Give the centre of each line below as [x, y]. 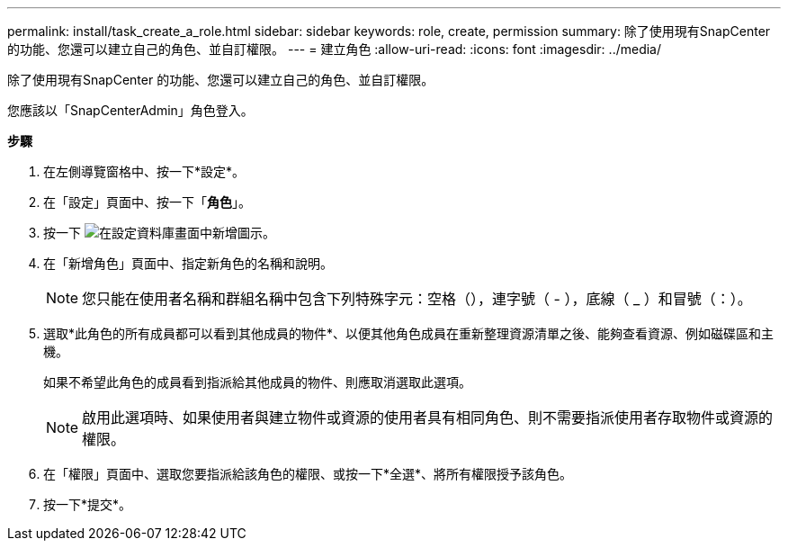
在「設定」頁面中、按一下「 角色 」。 [147, 202]
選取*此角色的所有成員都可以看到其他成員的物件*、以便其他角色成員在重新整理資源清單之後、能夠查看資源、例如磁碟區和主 [409, 333]
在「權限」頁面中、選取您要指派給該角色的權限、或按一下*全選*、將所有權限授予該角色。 [308, 474]
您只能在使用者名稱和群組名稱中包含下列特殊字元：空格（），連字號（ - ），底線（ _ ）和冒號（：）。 [417, 299]
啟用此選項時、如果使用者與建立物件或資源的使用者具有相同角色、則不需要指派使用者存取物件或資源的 [428, 418]
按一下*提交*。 [88, 504]
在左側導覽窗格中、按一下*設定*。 [144, 171]
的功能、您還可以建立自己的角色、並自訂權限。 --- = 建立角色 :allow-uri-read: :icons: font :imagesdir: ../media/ [335, 49]
